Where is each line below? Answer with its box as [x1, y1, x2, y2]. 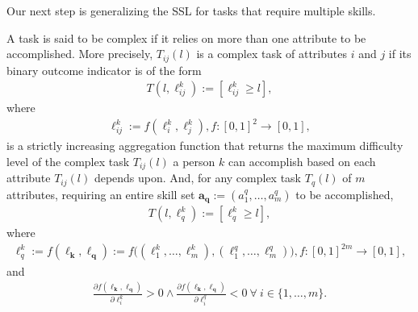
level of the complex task [6, 152, 130, 169]
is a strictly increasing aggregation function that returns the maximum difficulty [6, 137, 403, 154]
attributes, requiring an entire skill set [6, 185, 195, 202]
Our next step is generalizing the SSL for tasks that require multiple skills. [6, 2, 376, 19]
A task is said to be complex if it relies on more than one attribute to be [6, 29, 366, 46]
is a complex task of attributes [196, 45, 347, 62]
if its [388, 45, 412, 62]
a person [173, 152, 215, 169]
